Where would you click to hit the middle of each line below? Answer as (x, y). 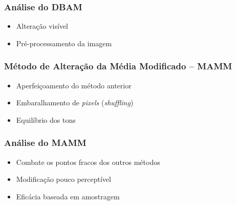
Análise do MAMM (45, 143)
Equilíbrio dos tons (46, 119)
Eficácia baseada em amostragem (68, 196)
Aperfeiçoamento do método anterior (74, 85)
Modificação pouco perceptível (63, 179)
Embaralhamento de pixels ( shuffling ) (75, 102)
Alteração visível (42, 26)
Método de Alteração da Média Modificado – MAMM (118, 66)
